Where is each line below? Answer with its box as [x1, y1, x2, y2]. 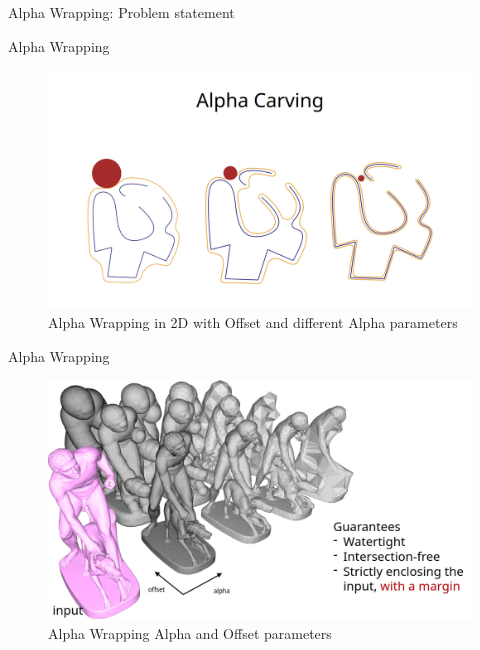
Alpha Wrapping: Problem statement [8, 2, 235, 22]
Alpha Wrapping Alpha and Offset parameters [48, 622, 332, 643]
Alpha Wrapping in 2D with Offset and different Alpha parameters [48, 312, 458, 333]
